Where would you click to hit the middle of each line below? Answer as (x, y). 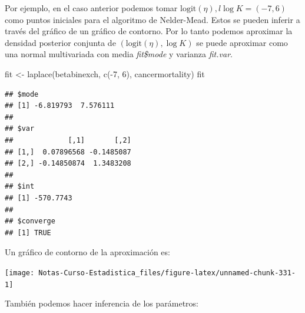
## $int (20, 187)
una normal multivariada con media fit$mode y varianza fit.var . (119, 54)
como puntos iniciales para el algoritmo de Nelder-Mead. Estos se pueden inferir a (152, 19)
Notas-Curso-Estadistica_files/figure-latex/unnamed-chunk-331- (167, 273)
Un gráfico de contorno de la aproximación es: (87, 252)
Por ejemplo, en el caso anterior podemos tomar (91, 8)
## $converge (30, 221)
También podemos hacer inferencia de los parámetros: (102, 303)
